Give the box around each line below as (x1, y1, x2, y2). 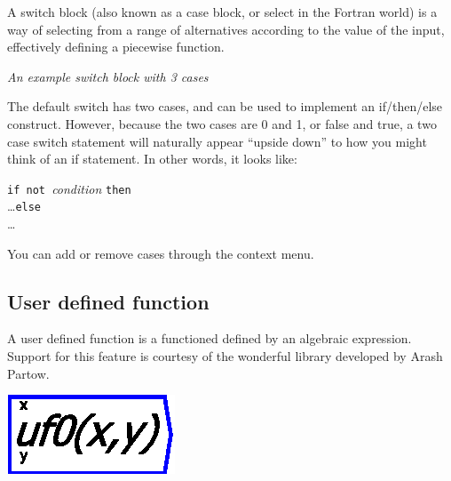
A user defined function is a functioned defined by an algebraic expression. (7, 329, 412, 348)
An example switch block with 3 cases (7, 67, 209, 85)
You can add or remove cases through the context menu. (7, 244, 314, 262)
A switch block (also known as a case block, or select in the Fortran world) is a (7, 3, 438, 20)
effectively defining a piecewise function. (7, 37, 225, 56)
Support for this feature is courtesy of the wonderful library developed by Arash (7, 347, 443, 365)
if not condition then (7, 179, 131, 197)
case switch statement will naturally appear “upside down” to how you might (7, 132, 427, 150)
